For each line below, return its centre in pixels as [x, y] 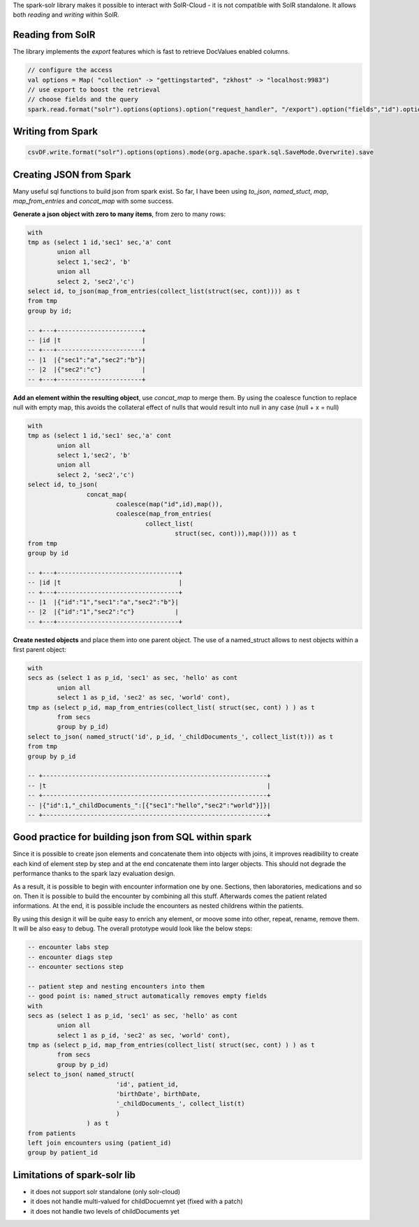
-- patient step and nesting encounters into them [116, 986]
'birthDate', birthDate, [158, 1094]
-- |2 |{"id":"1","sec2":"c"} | [103, 612]
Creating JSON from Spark [72, 175]
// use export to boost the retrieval [94, 90]
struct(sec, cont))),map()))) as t [236, 534]
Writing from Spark [55, 132]
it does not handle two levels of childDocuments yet [105, 1211]
